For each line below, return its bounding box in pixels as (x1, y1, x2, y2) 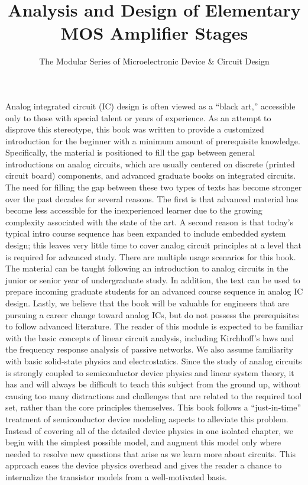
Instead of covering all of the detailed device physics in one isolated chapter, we (5, 424, 293, 436)
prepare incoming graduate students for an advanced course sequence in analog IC (5, 285, 303, 298)
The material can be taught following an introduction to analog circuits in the (5, 262, 288, 274)
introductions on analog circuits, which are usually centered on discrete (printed (5, 157, 295, 170)
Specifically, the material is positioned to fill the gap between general (5, 146, 255, 159)
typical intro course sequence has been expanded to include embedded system (5, 227, 286, 240)
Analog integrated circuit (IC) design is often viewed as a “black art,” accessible (5, 99, 296, 112)
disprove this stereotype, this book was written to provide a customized (5, 123, 264, 135)
